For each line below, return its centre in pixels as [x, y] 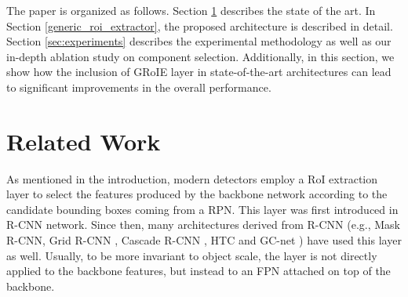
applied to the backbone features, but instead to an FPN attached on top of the [199, 271]
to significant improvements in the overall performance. [139, 87]
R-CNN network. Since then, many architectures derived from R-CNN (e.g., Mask [203, 225]
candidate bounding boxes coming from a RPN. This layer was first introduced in [202, 209]
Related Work [84, 141]
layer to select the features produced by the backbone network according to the [197, 194]
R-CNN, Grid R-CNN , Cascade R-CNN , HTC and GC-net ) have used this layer [204, 240]
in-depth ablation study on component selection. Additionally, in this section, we [200, 56]
